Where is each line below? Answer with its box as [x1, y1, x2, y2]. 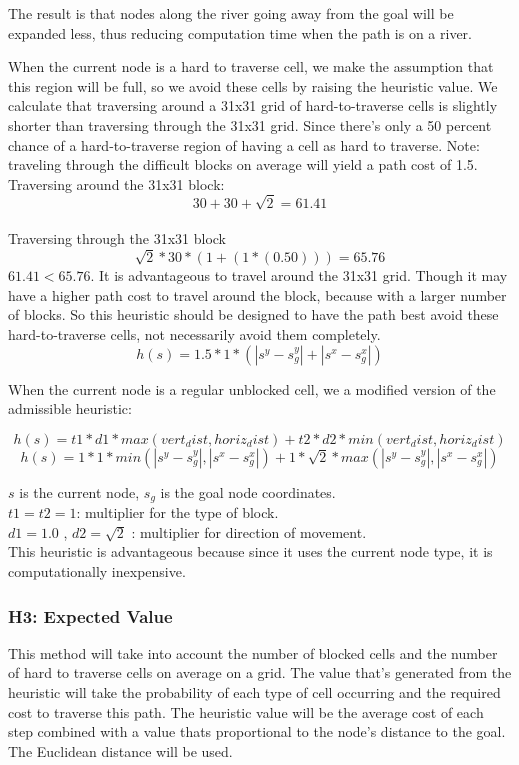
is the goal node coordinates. [160, 481, 336, 502]
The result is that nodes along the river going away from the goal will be [8, 3, 454, 23]
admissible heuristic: [8, 398, 132, 419]
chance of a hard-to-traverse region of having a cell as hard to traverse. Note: [8, 134, 480, 155]
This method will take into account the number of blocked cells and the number [8, 642, 498, 663]
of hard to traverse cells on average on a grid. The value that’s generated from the [8, 662, 512, 683]
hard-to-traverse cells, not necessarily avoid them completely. [8, 324, 381, 345]
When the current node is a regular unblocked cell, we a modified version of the [8, 378, 496, 399]
